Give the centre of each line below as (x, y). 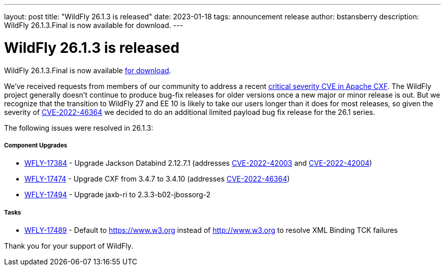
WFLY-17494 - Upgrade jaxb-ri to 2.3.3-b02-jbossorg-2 (118, 195)
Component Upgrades (36, 145)
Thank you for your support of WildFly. (69, 246)
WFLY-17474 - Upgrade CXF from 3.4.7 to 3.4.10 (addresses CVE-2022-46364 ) (157, 179)
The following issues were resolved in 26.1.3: (79, 128)
